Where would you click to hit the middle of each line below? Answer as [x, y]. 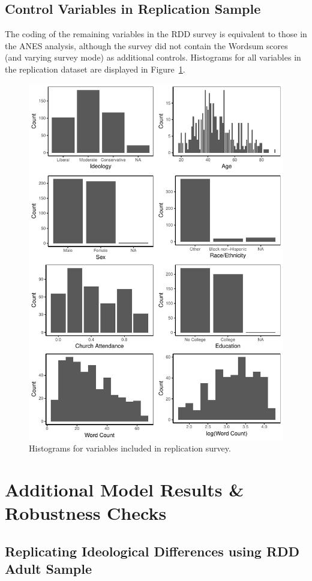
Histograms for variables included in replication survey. [130, 448]
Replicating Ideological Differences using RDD [152, 551]
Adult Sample [49, 569]
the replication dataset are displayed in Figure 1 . [95, 69]
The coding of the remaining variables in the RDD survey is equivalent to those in [156, 34]
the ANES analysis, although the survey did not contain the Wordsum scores [146, 45]
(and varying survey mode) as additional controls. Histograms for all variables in [153, 57]
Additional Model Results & [124, 489]
